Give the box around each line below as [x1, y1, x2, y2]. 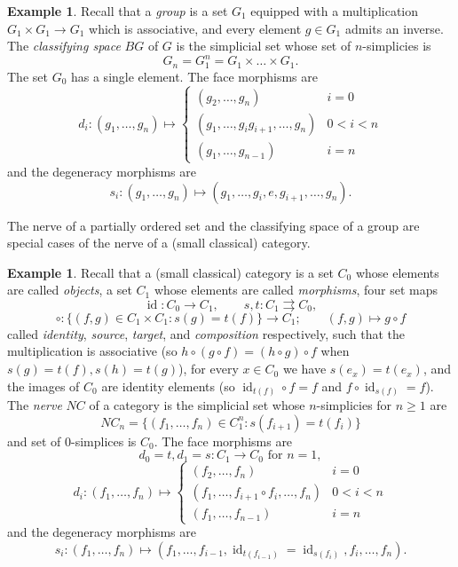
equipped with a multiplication [250, 2, 418, 20]
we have [282, 359, 327, 378]
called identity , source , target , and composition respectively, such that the [7, 324, 406, 343]
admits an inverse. [344, 19, 444, 37]
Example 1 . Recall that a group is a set [7, 2, 228, 20]
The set [7, 67, 48, 85]
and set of [7, 431, 61, 450]
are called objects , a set [7, 280, 132, 299]
